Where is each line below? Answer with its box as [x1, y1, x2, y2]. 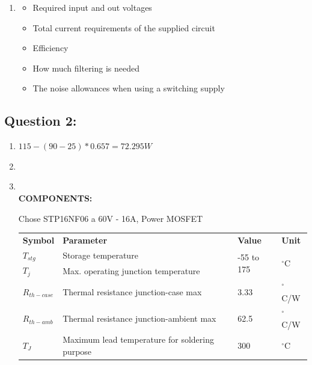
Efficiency [32, 41, 69, 54]
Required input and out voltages [32, 1, 152, 13]
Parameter [63, 233, 108, 246]
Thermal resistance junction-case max [63, 285, 202, 298]
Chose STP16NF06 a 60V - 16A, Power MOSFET [18, 212, 203, 224]
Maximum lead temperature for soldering [63, 333, 214, 346]
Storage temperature [63, 249, 138, 262]
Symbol [22, 233, 55, 246]
